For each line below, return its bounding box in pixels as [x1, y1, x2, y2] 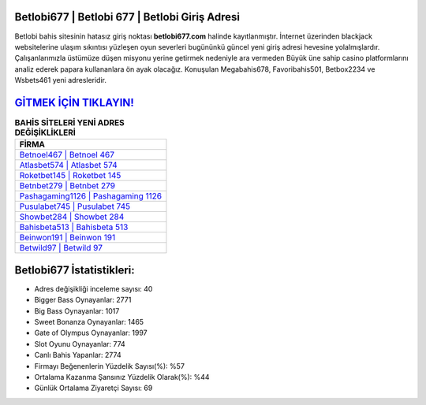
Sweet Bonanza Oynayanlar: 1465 [34, 318, 144, 327]
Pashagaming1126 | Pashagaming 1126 [19, 191, 163, 202]
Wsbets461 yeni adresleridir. [14, 76, 106, 85]
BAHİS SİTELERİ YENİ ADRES [14, 117, 125, 128]
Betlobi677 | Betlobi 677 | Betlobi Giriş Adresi [14, 10, 241, 24]
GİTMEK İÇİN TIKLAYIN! [14, 95, 134, 110]
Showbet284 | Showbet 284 [19, 211, 125, 222]
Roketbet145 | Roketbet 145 [19, 170, 121, 181]
